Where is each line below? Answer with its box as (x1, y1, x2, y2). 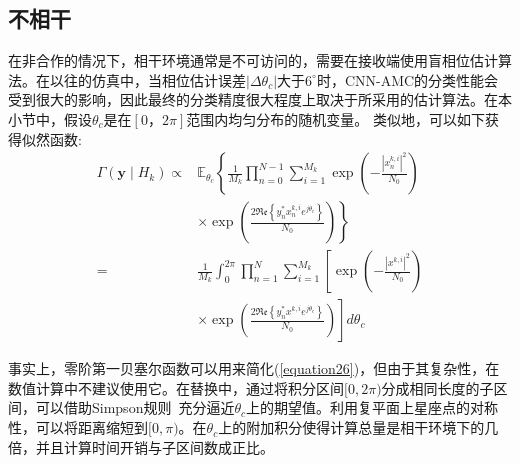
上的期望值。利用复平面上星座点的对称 (246, 397, 499, 418)
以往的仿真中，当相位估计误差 (49, 69, 246, 90)
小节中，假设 (8, 108, 92, 129)
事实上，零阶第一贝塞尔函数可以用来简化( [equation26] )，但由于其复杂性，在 (8, 358, 500, 379)
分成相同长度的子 (381, 377, 494, 398)
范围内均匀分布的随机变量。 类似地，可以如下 (186, 108, 485, 129)
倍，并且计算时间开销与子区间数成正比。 (8, 436, 274, 457)
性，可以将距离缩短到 (8, 417, 148, 438)
